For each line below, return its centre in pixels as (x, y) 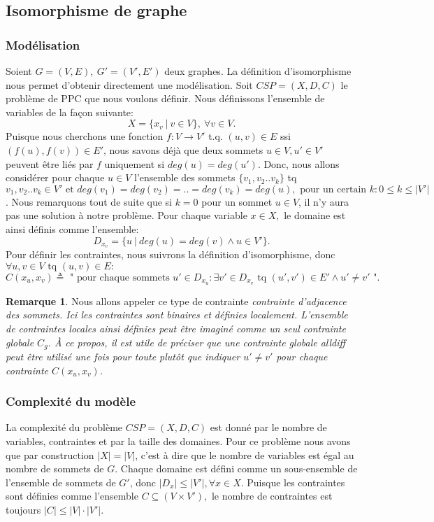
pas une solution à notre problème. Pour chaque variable (126, 215)
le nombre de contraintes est (272, 496)
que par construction (50, 454)
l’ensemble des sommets (185, 177)
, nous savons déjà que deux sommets (183, 149)
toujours (23, 510)
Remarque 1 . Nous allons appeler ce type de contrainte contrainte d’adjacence (176, 301)
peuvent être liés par (50, 163)
